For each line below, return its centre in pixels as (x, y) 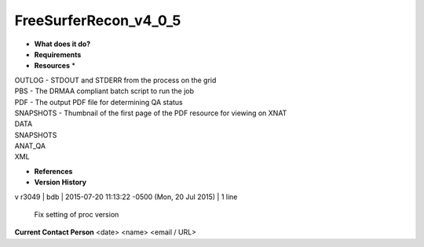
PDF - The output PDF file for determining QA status (99, 102)
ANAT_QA (30, 146)
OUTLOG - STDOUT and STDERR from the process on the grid (115, 80)
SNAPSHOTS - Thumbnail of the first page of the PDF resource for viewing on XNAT (151, 113)
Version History (60, 182)
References (53, 171)
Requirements (58, 54)
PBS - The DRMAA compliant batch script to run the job (104, 91)
